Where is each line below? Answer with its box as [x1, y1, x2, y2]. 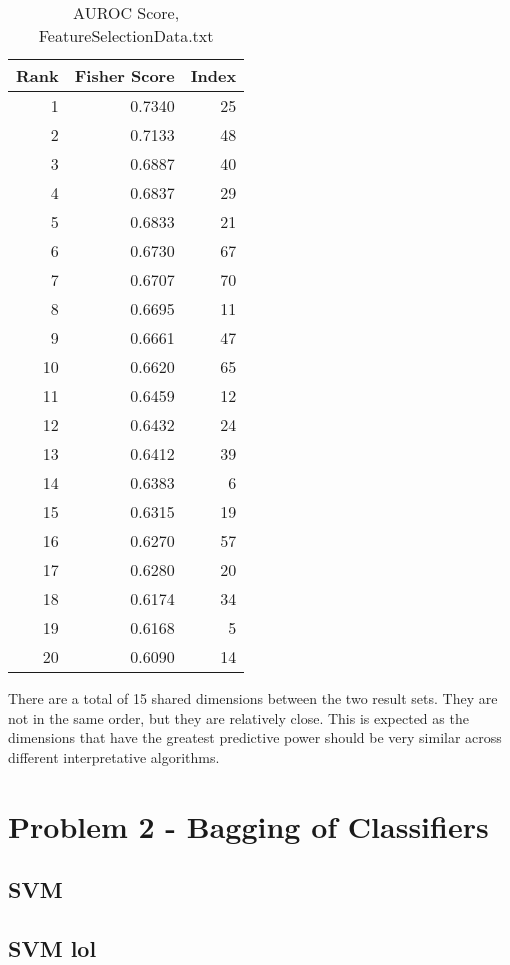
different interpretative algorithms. [8, 746, 220, 767]
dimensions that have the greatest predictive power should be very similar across [8, 727, 502, 748]
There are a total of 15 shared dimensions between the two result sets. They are [8, 688, 498, 708]
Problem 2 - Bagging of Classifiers [8, 805, 489, 846]
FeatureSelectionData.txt [38, 24, 214, 47]
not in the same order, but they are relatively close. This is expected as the [8, 707, 469, 728]
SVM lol [8, 932, 97, 963]
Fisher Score [74, 64, 175, 87]
